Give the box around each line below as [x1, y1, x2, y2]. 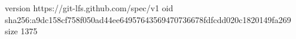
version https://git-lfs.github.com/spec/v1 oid [5, 2, 173, 14]
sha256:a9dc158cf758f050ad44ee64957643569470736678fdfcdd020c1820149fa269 [5, 13, 291, 25]
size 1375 [5, 25, 38, 37]
